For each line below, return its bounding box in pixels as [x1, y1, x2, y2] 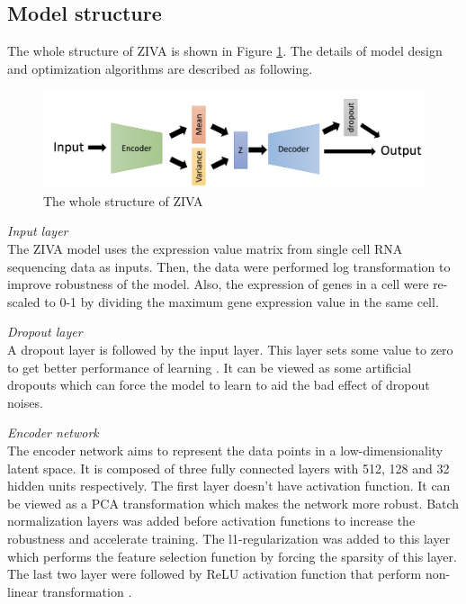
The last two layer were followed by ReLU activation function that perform [7, 564, 422, 583]
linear [7, 581, 39, 600]
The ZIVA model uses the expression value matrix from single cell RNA [7, 239, 403, 258]
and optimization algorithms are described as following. [7, 59, 313, 77]
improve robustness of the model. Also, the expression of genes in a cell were [7, 275, 429, 293]
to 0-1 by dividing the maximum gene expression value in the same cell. [44, 292, 439, 311]
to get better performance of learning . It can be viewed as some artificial [7, 357, 412, 376]
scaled [7, 292, 40, 311]
